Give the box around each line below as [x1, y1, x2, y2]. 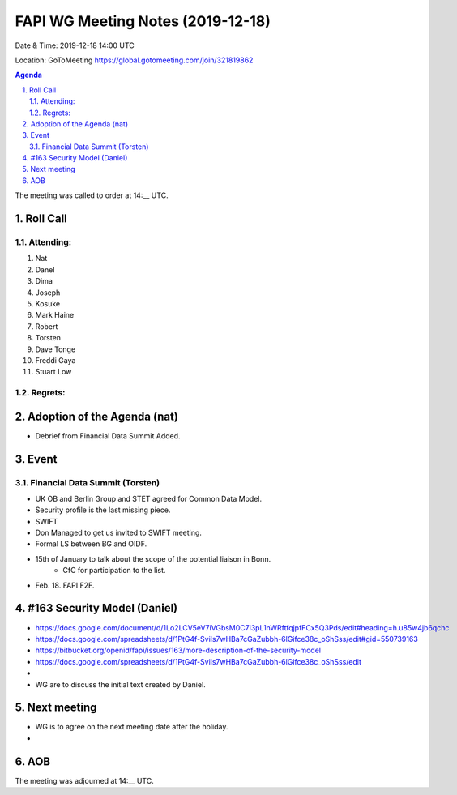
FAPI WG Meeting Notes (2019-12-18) [15, 12, 271, 30]
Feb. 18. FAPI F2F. [35, 580, 95, 590]
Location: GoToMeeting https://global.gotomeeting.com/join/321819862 [15, 55, 254, 65]
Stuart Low [35, 367, 72, 377]
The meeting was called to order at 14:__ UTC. [15, 190, 169, 200]
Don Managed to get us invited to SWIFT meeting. [35, 528, 203, 538]
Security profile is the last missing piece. [35, 505, 171, 515]
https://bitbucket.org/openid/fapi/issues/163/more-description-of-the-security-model [35, 645, 322, 656]
